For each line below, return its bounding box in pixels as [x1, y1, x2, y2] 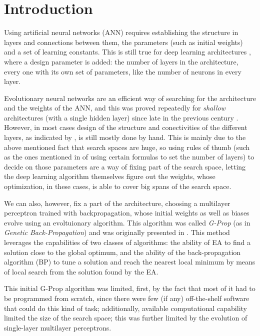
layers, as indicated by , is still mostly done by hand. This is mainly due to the [4, 132, 246, 142]
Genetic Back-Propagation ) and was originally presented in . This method [4, 227, 230, 237]
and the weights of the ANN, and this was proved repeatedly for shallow [4, 102, 225, 113]
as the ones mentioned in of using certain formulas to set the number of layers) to [4, 151, 254, 162]
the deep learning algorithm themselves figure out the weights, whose [4, 171, 215, 181]
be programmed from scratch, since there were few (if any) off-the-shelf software [4, 292, 249, 303]
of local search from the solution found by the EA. [4, 266, 158, 276]
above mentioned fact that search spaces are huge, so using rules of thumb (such [4, 141, 250, 152]
